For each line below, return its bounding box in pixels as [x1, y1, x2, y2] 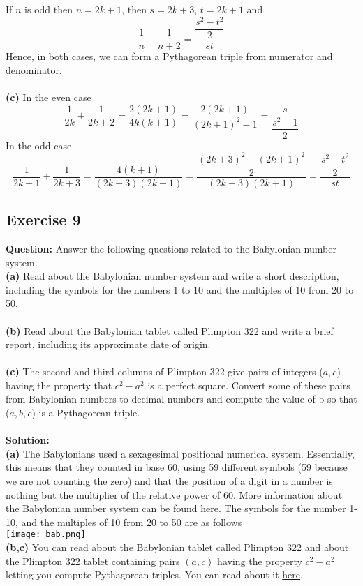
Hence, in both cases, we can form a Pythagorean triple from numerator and [6, 49, 333, 63]
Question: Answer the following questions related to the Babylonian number [6, 241, 336, 255]
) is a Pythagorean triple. [31, 405, 140, 420]
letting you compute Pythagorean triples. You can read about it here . [6, 567, 303, 582]
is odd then [24, 2, 73, 16]
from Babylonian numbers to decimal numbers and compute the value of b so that [6, 391, 357, 406]
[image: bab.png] [6, 529, 86, 540]
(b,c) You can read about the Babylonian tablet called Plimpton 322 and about [6, 540, 349, 555]
